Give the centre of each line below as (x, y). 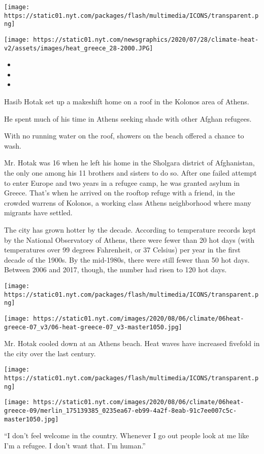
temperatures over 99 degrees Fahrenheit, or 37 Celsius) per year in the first (122, 250)
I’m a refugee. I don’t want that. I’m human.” (75, 445)
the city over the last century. (50, 353)
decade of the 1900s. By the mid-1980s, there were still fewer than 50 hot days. (127, 259)
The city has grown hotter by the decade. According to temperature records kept (130, 230)
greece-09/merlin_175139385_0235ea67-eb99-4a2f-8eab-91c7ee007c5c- (121, 411)
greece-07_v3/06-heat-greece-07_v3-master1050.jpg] (93, 327)
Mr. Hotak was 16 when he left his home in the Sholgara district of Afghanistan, (129, 163)
